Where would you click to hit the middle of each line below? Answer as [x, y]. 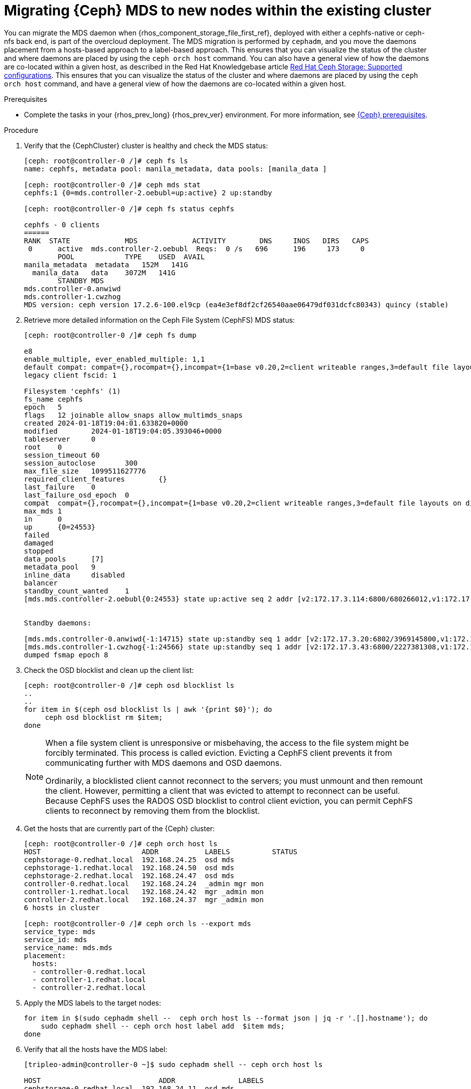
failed [37, 535]
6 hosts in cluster [62, 907]
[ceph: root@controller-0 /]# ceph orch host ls [121, 843]
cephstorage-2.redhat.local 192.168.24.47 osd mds [129, 875]
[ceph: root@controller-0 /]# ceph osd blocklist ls [129, 685]
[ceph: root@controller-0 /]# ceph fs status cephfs [129, 209]
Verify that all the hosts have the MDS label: [96, 1049]
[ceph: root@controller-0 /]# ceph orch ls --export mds [138, 923]
